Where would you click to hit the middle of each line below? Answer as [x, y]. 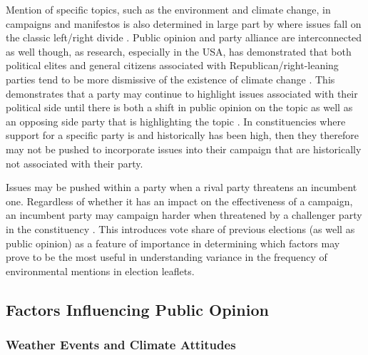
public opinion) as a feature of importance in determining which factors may [173, 243]
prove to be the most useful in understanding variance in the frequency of [167, 257]
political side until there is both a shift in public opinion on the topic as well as [179, 107]
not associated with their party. [75, 163]
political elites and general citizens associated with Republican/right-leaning [172, 65]
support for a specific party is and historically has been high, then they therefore [182, 135]
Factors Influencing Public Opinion [137, 309]
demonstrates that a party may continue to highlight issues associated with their [182, 93]
